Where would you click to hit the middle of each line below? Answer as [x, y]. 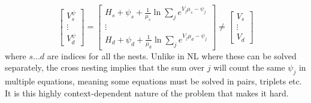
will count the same [249, 67]
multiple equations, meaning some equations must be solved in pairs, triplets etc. [153, 81]
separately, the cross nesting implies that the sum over [105, 67]
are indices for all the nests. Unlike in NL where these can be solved [172, 55]
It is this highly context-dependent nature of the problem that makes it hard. [147, 93]
